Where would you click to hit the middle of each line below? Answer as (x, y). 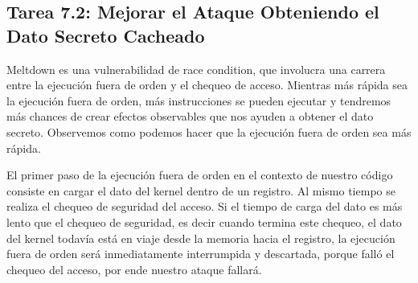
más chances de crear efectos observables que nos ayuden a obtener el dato (190, 116)
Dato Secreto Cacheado (106, 35)
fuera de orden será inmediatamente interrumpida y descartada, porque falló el (201, 254)
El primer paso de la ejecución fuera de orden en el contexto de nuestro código (200, 175)
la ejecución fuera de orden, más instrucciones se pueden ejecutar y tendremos (199, 100)
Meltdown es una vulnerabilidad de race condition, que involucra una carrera (196, 69)
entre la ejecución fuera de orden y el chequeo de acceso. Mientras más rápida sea (207, 85)
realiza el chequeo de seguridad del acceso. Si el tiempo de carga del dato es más (205, 206)
